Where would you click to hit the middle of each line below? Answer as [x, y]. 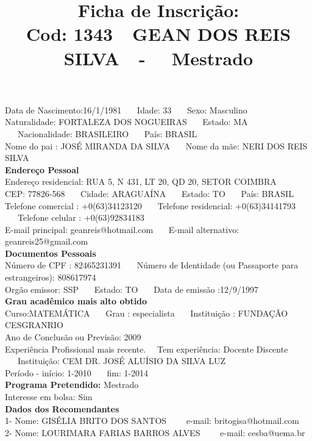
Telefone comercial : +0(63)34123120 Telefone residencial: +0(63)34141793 [150, 205]
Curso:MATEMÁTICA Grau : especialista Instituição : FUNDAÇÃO [147, 313]
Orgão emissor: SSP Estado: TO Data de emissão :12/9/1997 [132, 289]
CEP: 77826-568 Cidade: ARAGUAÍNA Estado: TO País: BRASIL [149, 193]
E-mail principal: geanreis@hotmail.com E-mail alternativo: [122, 229]
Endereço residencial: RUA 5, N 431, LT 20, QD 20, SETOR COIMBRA [141, 181]
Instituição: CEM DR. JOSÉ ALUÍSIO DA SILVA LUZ [121, 361]
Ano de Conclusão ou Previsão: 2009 [73, 337]
